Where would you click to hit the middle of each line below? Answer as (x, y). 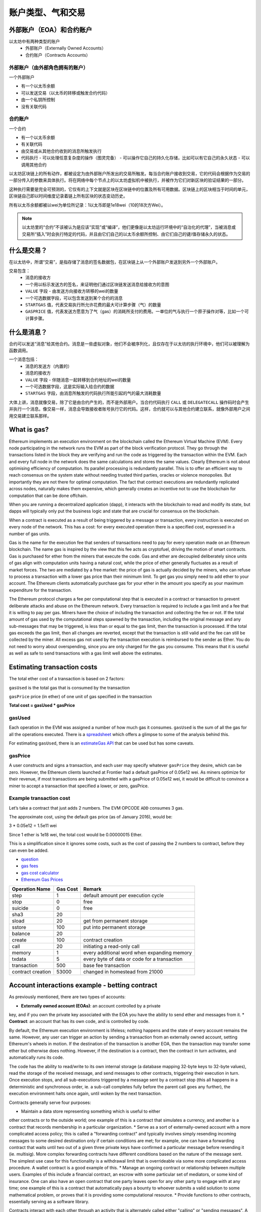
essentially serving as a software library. (49, 1202)
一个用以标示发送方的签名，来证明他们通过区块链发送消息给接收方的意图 (97, 284)
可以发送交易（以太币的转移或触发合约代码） (65, 93)
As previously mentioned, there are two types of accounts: (67, 997)
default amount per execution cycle (123, 895)
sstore (19, 927)
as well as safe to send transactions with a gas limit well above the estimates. (86, 653)
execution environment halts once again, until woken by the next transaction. (85, 1094)
